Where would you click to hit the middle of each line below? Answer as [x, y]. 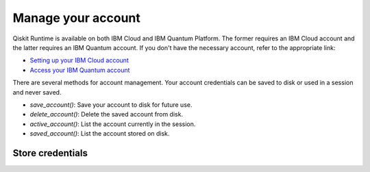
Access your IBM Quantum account [80, 70]
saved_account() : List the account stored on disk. [100, 134]
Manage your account [76, 18]
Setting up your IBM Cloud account [79, 60]
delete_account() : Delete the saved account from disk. [107, 114]
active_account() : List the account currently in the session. [113, 124]
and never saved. [37, 92]
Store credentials [50, 153]
